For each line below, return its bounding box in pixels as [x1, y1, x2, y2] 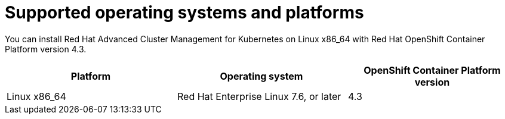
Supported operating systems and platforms [5, 2, 364, 23]
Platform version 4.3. [5, 43, 87, 54]
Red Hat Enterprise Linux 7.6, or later [177, 90, 341, 102]
